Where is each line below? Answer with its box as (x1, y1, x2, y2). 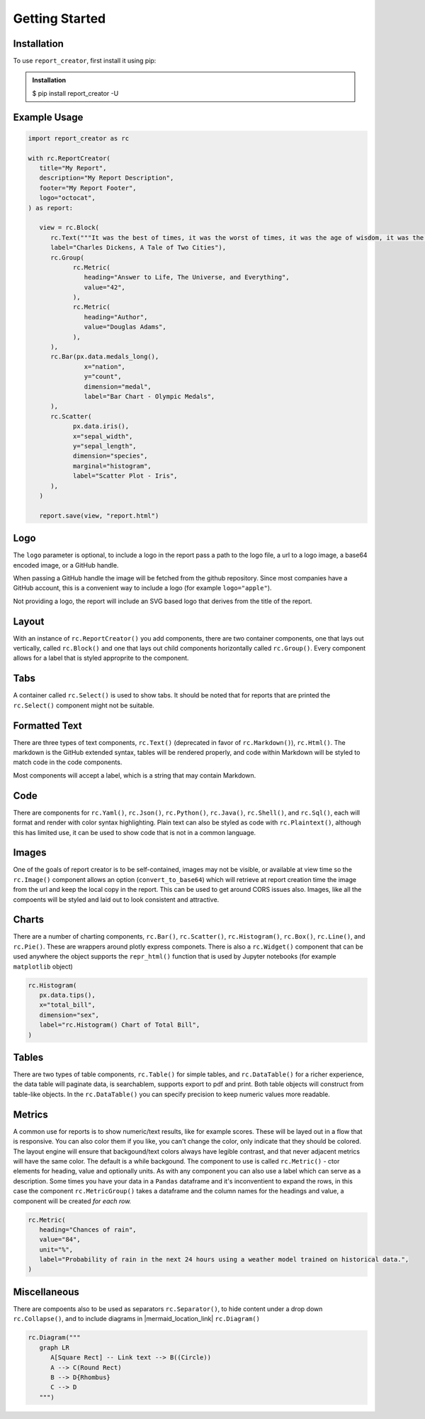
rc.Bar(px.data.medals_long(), (50, 353, 159, 361)
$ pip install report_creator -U (32, 89, 119, 97)
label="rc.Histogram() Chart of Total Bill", (39, 1021, 200, 1029)
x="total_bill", (39, 1001, 96, 1009)
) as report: (28, 204, 74, 212)
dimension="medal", (84, 382, 152, 390)
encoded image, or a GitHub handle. (13, 561, 119, 569)
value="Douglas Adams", (84, 323, 166, 331)
